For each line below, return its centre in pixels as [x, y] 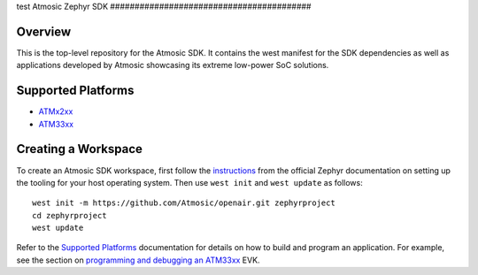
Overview [44, 31]
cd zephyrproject [69, 215]
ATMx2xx [56, 111]
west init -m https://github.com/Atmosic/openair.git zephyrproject [184, 203]
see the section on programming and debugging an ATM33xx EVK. [138, 260]
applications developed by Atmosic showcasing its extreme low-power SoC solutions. [173, 65]
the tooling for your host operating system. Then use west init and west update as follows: [189, 182]
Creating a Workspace [80, 149]
